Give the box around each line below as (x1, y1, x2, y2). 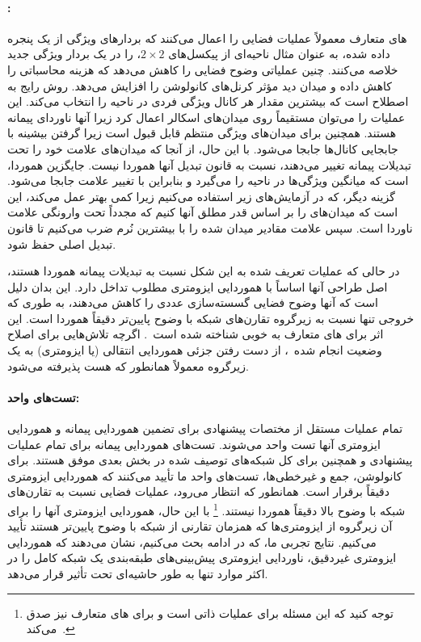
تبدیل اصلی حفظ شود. (7, 235, 116, 252)
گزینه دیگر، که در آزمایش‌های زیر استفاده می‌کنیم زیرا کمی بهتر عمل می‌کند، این (7, 187, 395, 204)
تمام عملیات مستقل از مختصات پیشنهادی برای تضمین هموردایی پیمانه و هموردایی (7, 420, 403, 437)
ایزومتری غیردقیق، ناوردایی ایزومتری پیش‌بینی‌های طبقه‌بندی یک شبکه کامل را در (7, 549, 397, 566)
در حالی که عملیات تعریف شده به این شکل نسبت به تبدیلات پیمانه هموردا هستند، (7, 262, 400, 279)
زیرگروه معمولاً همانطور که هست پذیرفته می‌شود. (7, 357, 249, 374)
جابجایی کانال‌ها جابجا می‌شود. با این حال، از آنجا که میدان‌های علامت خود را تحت (7, 140, 398, 157)
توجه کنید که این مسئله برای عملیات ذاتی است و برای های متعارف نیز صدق (26, 604, 394, 621)
